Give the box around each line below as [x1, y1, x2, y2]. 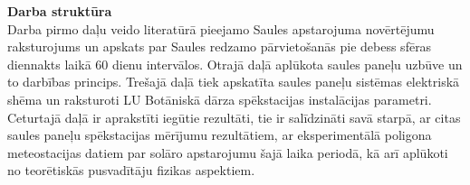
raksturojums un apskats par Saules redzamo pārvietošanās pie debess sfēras [7, 37, 432, 56]
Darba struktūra [7, 2, 112, 20]
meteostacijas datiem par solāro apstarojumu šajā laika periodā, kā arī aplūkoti [7, 143, 448, 162]
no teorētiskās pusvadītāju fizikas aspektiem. [7, 161, 255, 180]
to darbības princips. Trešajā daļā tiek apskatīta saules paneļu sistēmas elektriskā [7, 72, 460, 91]
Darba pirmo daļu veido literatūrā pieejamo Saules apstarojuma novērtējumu [7, 19, 435, 38]
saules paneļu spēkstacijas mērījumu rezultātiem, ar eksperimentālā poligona [7, 125, 432, 144]
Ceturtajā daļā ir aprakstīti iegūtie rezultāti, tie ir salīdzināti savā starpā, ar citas [7, 107, 461, 126]
